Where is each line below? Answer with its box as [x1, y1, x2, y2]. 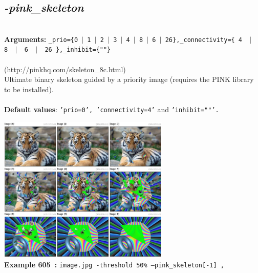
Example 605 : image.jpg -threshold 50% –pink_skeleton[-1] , [4, 259, 224, 269]
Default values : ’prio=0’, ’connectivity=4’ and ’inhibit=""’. [4, 104, 219, 115]
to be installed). [4, 83, 54, 94]
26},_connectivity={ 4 [165, 36, 243, 44]
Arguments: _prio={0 [4, 33, 78, 44]
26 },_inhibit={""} [45, 46, 111, 54]
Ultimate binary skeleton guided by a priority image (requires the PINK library [4, 74, 254, 85]
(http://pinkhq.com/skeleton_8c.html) [4, 64, 126, 74]
